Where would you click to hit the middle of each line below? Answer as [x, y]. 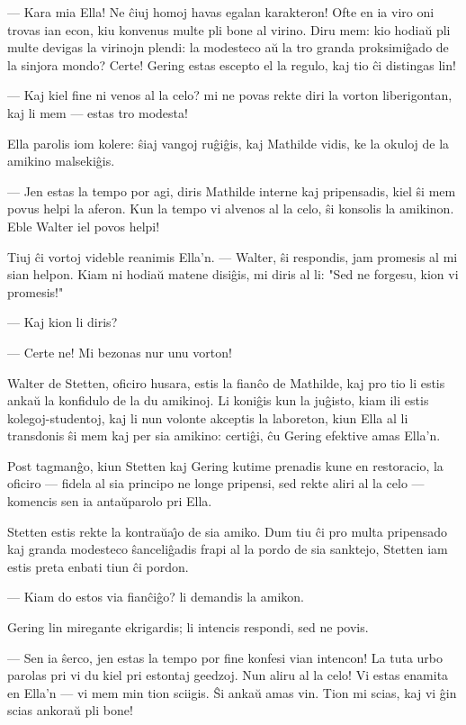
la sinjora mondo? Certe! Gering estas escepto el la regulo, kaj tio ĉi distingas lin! [232, 64]
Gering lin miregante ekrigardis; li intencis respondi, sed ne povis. [188, 627]
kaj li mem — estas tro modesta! [98, 112]
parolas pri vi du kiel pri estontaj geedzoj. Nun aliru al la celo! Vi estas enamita [228, 675]
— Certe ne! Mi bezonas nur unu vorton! [120, 352]
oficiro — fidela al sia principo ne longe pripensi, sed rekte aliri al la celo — [216, 483]
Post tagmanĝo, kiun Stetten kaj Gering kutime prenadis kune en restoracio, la [225, 465]
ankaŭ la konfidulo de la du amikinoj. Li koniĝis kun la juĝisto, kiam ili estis [218, 400]
